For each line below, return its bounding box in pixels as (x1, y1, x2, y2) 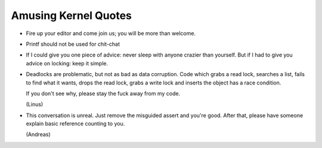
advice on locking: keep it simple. (26, 59, 109, 67)
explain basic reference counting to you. (26, 120, 125, 127)
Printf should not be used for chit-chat (26, 40, 120, 48)
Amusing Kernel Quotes (11, 9, 132, 22)
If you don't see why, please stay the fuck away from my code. (26, 90, 181, 97)
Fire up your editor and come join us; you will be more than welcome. (26, 30, 196, 37)
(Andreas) (26, 131, 51, 138)
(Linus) (26, 101, 44, 108)
